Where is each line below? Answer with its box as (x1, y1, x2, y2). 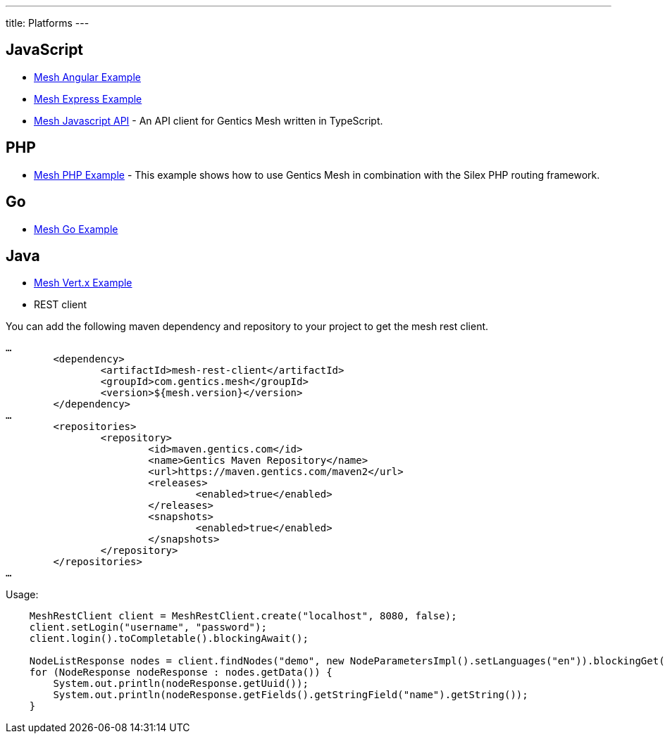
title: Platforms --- (6, 17, 89, 29)
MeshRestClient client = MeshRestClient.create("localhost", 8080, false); (29, 610, 457, 622)
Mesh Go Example (34, 222, 118, 235)
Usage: (6, 588, 39, 601)
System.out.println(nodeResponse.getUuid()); (53, 678, 309, 690)
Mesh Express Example (34, 92, 142, 105)
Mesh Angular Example (34, 70, 141, 83)
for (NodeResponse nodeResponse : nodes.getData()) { (29, 667, 332, 678)
